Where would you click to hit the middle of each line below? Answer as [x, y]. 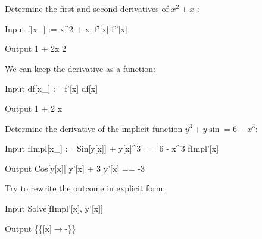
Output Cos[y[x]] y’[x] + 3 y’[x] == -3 [75, 168]
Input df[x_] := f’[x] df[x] [52, 88]
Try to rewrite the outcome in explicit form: [85, 188]
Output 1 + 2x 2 [36, 48]
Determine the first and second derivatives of [87, 8]
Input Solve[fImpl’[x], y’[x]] [54, 208]
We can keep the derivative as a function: [80, 68]
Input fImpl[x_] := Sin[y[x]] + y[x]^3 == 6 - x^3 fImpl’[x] [112, 148]
